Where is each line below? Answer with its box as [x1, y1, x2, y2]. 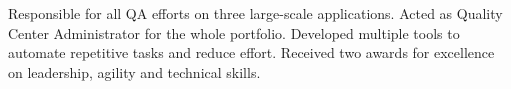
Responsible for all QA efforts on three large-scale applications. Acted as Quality [8, 3, 503, 23]
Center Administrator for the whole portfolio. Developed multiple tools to [8, 22, 460, 43]
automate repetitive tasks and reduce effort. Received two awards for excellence [8, 42, 495, 63]
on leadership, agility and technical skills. [8, 61, 261, 82]
